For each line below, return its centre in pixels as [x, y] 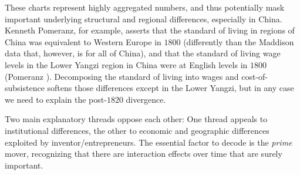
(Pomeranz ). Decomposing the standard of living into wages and [122, 76]
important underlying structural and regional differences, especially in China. [144, 18]
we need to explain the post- [56, 99]
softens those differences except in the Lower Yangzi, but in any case [171, 88]
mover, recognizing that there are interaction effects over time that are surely [144, 154]
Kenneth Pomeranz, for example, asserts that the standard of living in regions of [150, 30]
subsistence [25, 88]
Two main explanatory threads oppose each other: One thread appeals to [136, 119]
